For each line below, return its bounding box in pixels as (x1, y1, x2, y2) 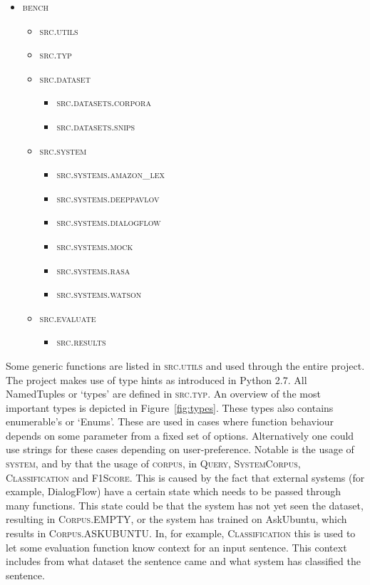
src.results (56, 334, 106, 349)
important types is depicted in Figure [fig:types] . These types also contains (6, 400, 334, 415)
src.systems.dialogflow (56, 214, 161, 229)
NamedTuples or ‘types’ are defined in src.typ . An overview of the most (6, 386, 321, 401)
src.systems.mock (56, 238, 133, 253)
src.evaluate (39, 310, 96, 325)
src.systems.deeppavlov (56, 190, 160, 205)
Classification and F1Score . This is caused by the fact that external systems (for (6, 470, 365, 485)
